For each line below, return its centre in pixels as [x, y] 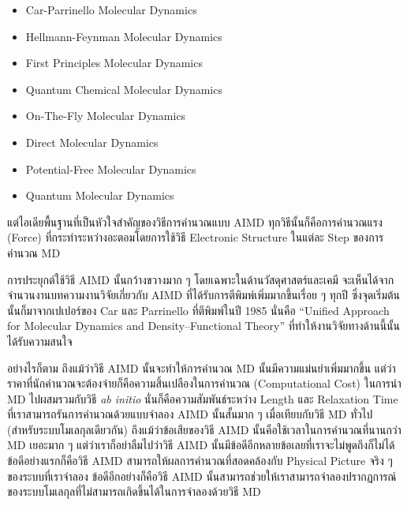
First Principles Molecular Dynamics [114, 63]
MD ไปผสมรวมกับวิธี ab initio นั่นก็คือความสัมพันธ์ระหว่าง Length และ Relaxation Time [203, 398]
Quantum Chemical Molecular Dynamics [124, 89]
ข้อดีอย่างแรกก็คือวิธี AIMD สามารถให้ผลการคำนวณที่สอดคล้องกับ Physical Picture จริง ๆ [200, 461]
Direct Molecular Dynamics [92, 142]
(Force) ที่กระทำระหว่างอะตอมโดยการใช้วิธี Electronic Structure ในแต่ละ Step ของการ [196, 237]
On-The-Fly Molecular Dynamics [106, 116]
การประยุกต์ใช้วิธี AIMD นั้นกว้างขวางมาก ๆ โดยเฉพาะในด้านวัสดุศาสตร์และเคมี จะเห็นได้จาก [201, 279]
